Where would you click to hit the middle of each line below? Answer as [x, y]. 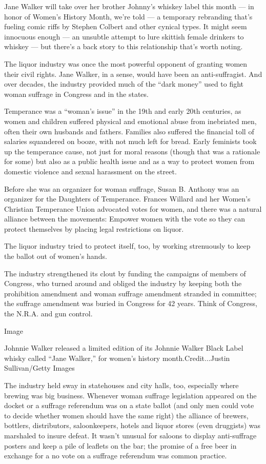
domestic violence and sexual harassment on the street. [90, 171]
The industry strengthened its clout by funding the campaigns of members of [125, 273]
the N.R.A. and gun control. [48, 314]
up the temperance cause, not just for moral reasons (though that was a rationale [132, 151]
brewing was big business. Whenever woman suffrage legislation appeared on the [130, 395]
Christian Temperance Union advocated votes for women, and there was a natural [133, 208]
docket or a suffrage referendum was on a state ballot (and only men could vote [129, 405]
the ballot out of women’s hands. [56, 256]
